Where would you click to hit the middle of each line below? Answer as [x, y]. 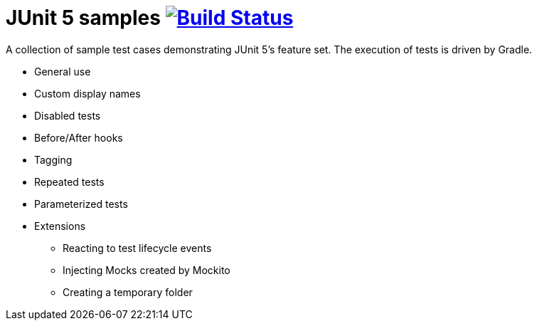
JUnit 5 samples [83, 18]
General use [63, 71]
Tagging [53, 159]
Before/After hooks [79, 137]
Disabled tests [68, 115]
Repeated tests [69, 182]
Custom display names [87, 93]
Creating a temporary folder [128, 292]
